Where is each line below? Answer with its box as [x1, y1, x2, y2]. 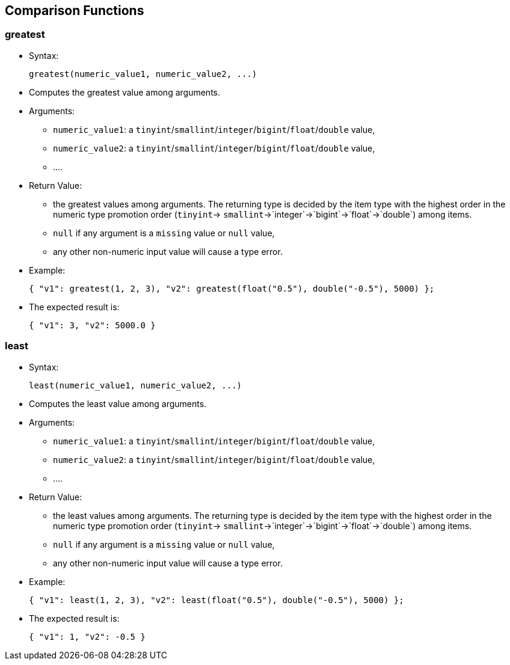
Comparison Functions [5, 3, 144, 18]
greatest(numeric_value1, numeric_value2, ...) [29, 69, 257, 79]
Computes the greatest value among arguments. [29, 87, 220, 97]
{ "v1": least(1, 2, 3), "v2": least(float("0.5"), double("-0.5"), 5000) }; [29, 595, 404, 605]
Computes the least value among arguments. [29, 398, 207, 409]
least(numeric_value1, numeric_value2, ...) [29, 380, 242, 390]
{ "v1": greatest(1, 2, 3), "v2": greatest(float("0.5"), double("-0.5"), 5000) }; [29, 283, 435, 293]
